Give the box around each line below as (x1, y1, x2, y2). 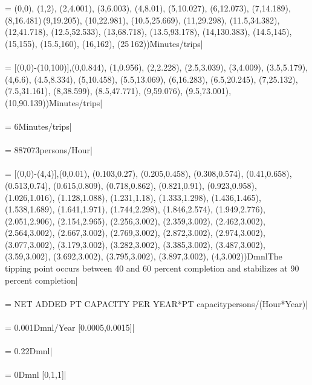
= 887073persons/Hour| (5, 144, 93, 156)
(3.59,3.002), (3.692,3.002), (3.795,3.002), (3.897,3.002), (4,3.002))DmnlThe (5, 250, 282, 262)
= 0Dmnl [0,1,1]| (5, 368, 67, 381)
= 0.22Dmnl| (5, 345, 53, 357)
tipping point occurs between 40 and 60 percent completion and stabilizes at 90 (5, 262, 299, 275)
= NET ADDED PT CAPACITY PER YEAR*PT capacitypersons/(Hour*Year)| (5, 297, 308, 310)
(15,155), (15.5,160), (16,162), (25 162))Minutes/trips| (5, 37, 203, 49)
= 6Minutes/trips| (5, 119, 72, 132)
